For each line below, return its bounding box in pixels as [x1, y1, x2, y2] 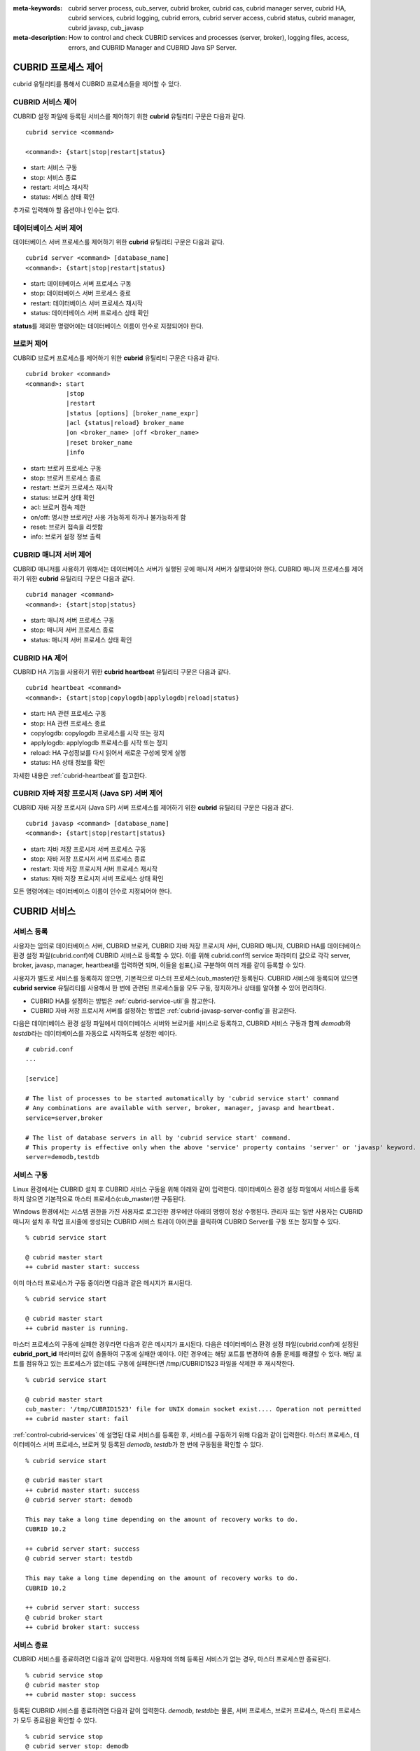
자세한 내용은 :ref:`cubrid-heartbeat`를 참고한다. [13, 771, 147, 780]
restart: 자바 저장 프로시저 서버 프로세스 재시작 [30, 864, 157, 873]
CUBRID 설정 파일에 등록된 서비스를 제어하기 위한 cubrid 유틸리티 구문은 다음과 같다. [13, 112, 246, 120]
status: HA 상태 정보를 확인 [30, 759, 106, 767]
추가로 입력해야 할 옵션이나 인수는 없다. [13, 205, 120, 214]
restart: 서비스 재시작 [30, 183, 89, 191]
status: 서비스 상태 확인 [30, 193, 95, 201]
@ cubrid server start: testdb [25, 1555, 133, 1563]
